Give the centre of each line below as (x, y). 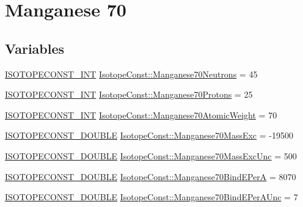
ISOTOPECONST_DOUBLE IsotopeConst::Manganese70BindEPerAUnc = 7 (151, 197)
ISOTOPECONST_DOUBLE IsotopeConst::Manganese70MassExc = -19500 (149, 135)
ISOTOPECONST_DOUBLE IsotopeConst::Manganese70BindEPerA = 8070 (151, 176)
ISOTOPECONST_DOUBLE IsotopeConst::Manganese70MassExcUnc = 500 (151, 155)
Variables (35, 48)
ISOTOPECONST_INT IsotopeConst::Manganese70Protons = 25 (129, 94)
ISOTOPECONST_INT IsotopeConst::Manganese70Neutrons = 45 (131, 74)
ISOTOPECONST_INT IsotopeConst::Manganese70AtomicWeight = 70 (141, 114)
